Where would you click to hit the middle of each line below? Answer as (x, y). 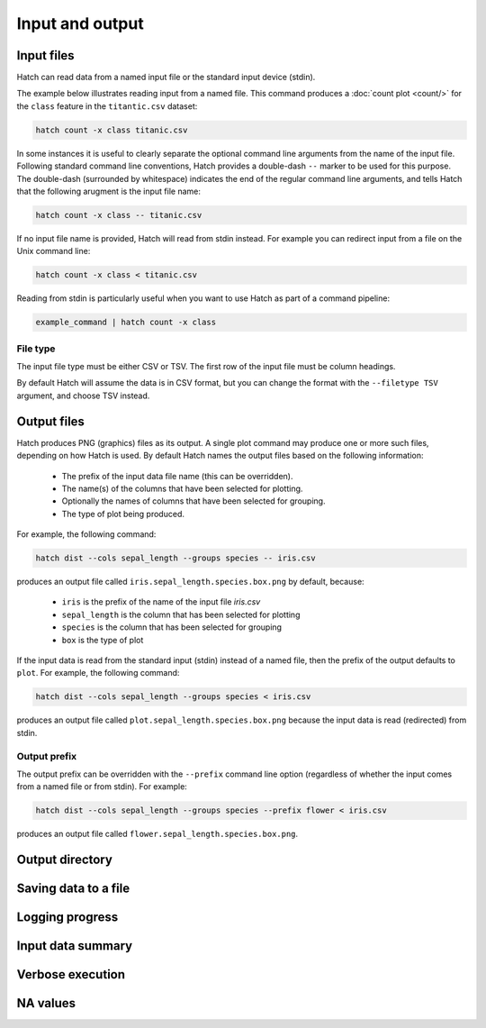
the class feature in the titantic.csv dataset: (107, 106)
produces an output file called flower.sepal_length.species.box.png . (157, 834)
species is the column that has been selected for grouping (172, 627)
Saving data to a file (73, 889)
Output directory (64, 860)
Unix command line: (54, 251)
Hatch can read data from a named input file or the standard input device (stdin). (166, 77)
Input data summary (75, 946)
